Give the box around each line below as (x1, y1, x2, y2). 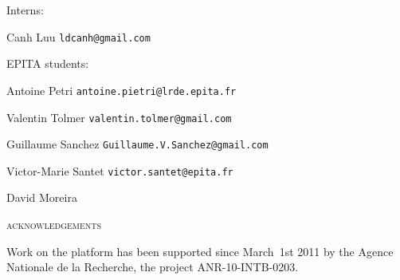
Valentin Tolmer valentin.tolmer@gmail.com (6, 108, 232, 125)
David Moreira (6, 189, 77, 206)
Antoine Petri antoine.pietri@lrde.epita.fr (6, 81, 237, 98)
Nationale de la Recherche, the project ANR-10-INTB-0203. (6, 258, 299, 275)
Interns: (6, 2, 44, 18)
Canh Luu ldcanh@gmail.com (6, 28, 151, 45)
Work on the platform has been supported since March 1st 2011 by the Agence (6, 243, 394, 259)
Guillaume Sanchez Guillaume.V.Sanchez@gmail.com (6, 136, 269, 152)
